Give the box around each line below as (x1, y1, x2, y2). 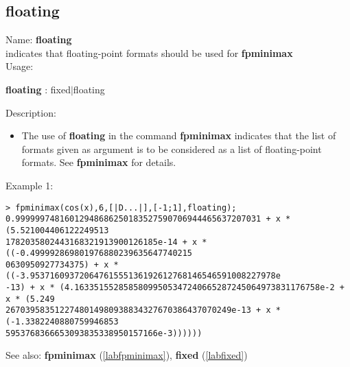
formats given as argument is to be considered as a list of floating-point (21, 141, 322, 156)
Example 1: (5, 178, 54, 192)
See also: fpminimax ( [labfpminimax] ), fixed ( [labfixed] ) (5, 348, 248, 362)
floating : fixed (5, 82, 71, 96)
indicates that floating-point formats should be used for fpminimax (5, 45, 293, 60)
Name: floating (5, 32, 72, 47)
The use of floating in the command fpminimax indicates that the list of (21, 128, 336, 143)
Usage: (5, 59, 34, 73)
